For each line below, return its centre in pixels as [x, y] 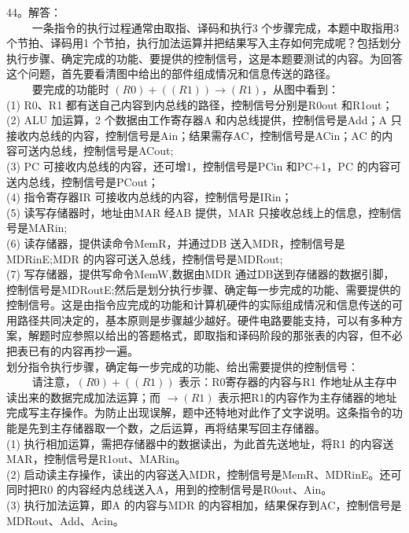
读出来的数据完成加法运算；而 [83, 397]
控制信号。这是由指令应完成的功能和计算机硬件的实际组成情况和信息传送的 [199, 305]
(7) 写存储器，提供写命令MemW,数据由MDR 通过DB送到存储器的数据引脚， [201, 274]
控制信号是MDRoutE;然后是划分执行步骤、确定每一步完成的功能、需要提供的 [204, 289]
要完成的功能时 [70, 88]
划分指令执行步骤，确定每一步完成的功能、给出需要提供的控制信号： [182, 366]
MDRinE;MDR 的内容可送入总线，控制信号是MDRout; [145, 258]
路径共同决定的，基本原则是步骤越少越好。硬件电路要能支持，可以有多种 [204, 320]
